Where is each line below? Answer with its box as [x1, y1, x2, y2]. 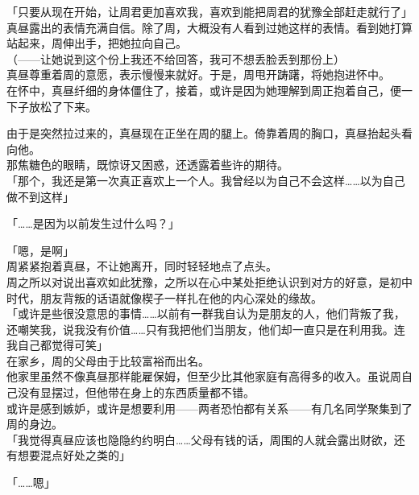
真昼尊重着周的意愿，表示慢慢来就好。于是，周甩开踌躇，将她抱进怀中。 [6, 66, 390, 83]
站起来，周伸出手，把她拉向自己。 [6, 35, 187, 52]
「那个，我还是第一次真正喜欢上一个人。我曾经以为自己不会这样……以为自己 [6, 171, 405, 188]
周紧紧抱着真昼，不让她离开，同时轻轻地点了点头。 [6, 258, 277, 274]
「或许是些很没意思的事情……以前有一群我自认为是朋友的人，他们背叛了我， [6, 305, 405, 322]
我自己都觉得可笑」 [6, 336, 108, 353]
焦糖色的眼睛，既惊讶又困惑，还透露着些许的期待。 [17, 156, 288, 173]
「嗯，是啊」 [6, 241, 74, 258]
